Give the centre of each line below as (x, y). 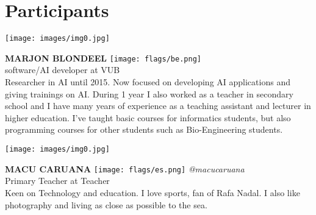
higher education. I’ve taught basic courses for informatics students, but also (148, 117)
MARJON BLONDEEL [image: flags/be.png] (103, 58)
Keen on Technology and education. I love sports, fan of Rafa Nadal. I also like (153, 192)
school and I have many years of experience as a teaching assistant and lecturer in (158, 106)
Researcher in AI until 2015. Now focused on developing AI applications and (148, 82)
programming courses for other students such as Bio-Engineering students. (144, 129)
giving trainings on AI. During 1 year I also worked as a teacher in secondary (149, 93)
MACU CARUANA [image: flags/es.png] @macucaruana (125, 168)
